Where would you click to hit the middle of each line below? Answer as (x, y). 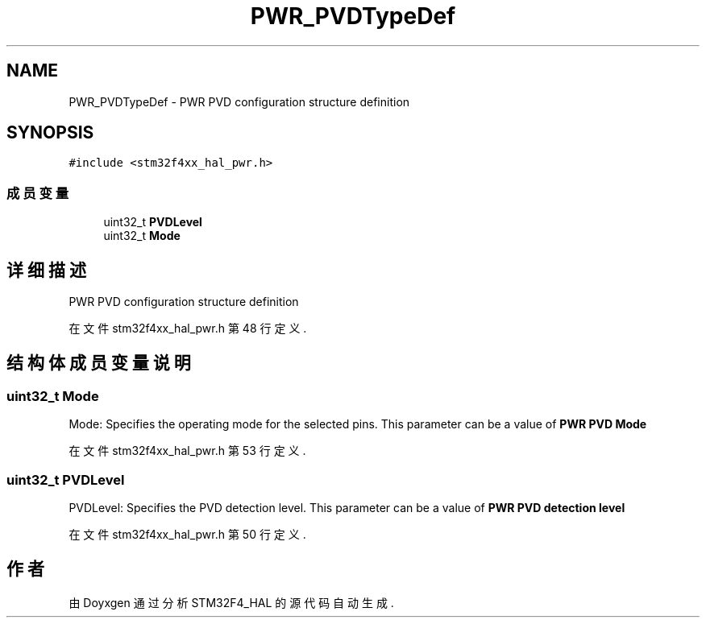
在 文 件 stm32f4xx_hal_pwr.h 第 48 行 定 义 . (188, 329)
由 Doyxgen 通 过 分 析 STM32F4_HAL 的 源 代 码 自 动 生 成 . (231, 602)
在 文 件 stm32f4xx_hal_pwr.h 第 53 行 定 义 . (187, 451)
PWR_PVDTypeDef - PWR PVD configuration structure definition (239, 101)
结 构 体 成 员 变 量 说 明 (99, 363)
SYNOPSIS (50, 133)
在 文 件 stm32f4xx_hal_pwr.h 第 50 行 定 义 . (187, 534)
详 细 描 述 (46, 270)
